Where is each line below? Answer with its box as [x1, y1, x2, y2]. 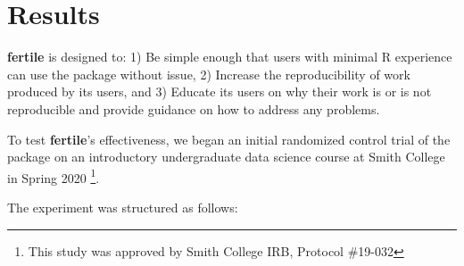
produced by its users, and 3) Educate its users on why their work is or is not [7, 82, 432, 101]
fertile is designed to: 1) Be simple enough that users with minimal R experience [7, 47, 452, 66]
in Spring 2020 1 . [7, 165, 100, 187]
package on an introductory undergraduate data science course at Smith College [7, 147, 445, 166]
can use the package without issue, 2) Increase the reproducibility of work [7, 64, 410, 83]
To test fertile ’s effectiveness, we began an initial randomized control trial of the [7, 129, 451, 148]
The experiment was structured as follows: [7, 197, 238, 216]
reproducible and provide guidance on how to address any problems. [7, 99, 380, 118]
